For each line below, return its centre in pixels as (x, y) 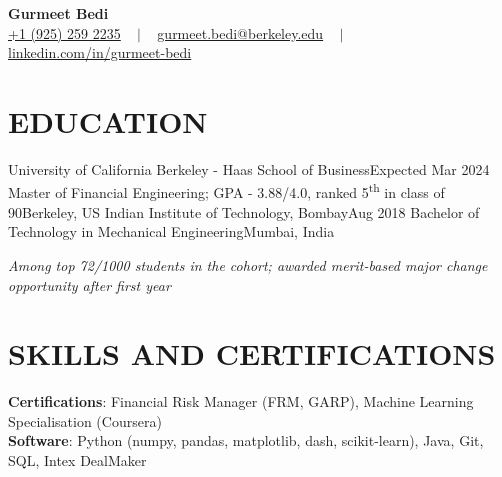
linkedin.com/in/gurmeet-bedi (100, 52)
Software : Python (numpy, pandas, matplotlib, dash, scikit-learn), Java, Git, (246, 440)
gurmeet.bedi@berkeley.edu (240, 32)
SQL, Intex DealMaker (77, 460)
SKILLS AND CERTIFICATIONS (252, 353)
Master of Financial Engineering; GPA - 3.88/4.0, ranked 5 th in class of (226, 191)
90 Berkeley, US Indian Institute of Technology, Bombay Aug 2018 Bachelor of (244, 211)
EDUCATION (108, 120)
